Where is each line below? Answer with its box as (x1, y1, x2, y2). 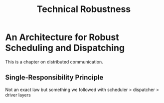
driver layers (5, 91, 31, 98)
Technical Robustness (36, 3, 131, 15)
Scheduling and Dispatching (5, 42, 125, 53)
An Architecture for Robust (5, 31, 119, 43)
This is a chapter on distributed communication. (5, 58, 103, 64)
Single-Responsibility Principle (5, 73, 104, 82)
